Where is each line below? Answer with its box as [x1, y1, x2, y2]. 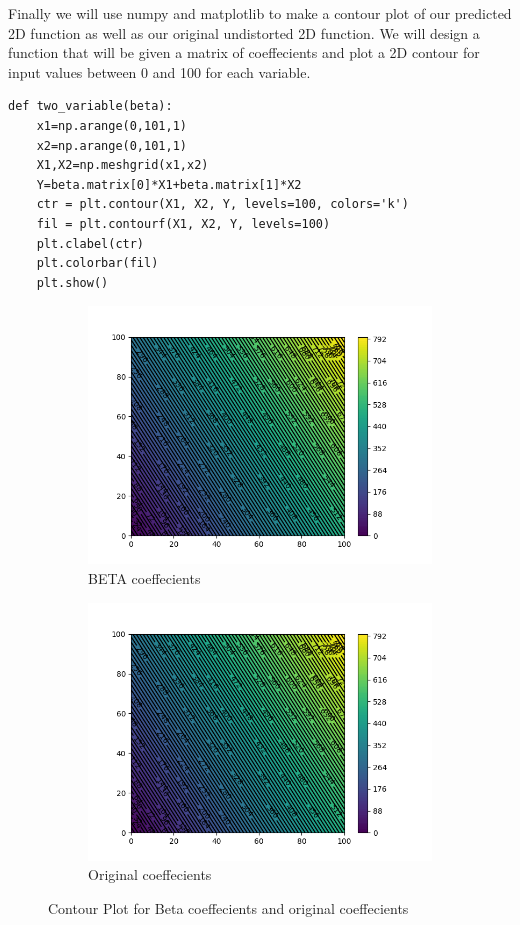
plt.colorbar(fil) [36, 256, 159, 271]
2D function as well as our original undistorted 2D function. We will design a [8, 22, 480, 43]
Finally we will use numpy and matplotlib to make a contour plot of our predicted [8, 3, 512, 23]
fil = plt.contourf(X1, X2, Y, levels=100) [36, 216, 331, 231]
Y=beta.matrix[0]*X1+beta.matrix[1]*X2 [36, 177, 302, 192]
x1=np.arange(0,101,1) [36, 118, 187, 133]
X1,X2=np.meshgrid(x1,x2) [36, 158, 209, 173]
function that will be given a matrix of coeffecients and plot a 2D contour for [8, 42, 480, 63]
